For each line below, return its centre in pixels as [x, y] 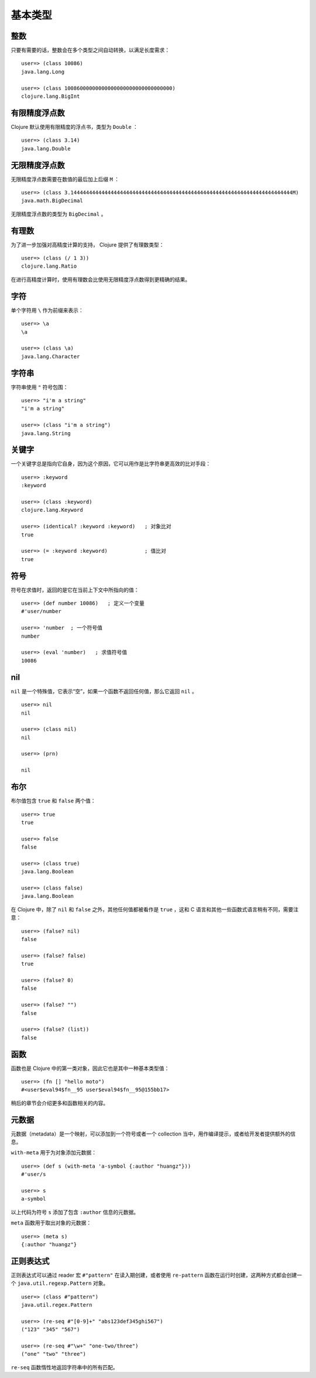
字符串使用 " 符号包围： [39, 387]
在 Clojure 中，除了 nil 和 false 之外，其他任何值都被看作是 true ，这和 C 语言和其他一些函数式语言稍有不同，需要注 [154, 909]
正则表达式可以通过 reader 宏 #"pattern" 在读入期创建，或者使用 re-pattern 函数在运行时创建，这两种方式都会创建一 [157, 1275]
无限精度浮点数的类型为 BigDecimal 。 [59, 214]
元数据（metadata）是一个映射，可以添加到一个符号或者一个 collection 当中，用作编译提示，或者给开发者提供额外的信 [153, 1134]
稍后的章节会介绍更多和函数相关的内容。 [59, 1103]
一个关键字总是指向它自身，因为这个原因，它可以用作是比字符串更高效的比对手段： [111, 464]
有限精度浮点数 [38, 113]
